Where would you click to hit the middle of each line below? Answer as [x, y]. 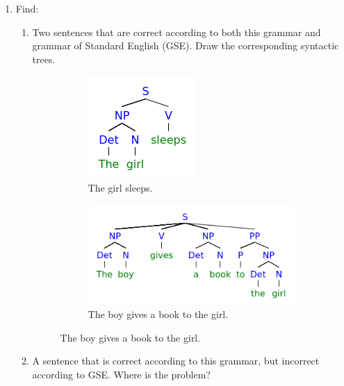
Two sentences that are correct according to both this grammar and [177, 32]
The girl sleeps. [120, 187]
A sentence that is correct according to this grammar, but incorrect [176, 361]
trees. [44, 59]
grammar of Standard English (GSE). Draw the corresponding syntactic [186, 45]
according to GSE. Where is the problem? [121, 374]
